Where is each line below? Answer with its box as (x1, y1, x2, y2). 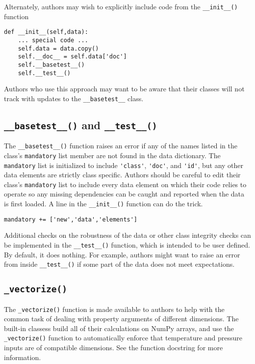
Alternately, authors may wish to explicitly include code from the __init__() (4, 1, 238, 11)
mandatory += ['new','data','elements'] (4, 216, 138, 223)
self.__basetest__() (18, 61, 85, 68)
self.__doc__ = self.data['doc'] (18, 53, 127, 60)
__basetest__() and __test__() (4, 117, 157, 132)
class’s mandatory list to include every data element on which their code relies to (4, 179, 247, 189)
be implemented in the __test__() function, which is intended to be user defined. (4, 239, 250, 250)
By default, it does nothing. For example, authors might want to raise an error (4, 249, 240, 259)
